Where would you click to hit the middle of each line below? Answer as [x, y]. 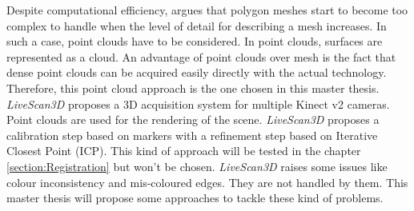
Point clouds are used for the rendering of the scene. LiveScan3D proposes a [193, 119]
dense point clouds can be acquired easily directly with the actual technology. [197, 72]
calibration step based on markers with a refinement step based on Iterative [192, 135]
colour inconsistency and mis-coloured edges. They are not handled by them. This [207, 182]
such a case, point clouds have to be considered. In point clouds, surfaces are [195, 41]
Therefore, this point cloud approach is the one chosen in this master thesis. [193, 88]
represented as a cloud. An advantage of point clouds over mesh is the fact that [201, 56]
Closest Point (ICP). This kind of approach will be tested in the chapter [184, 151]
